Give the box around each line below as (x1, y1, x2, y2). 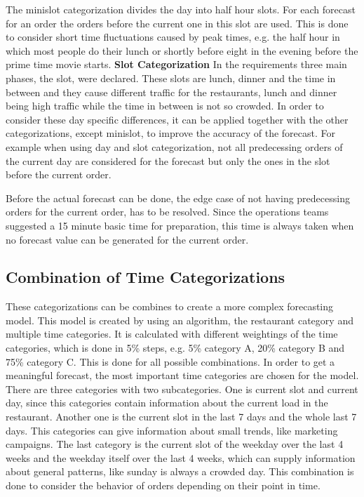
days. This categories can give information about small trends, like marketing (6, 423, 338, 437)
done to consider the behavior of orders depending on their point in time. (6, 478, 321, 493)
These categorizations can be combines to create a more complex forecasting (6, 299, 334, 314)
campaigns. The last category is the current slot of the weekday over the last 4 (6, 437, 344, 451)
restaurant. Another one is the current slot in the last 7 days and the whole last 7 (6, 409, 357, 424)
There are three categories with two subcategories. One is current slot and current (6, 381, 358, 396)
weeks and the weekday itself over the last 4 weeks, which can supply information (6, 450, 356, 465)
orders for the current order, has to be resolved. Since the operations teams (6, 204, 329, 219)
